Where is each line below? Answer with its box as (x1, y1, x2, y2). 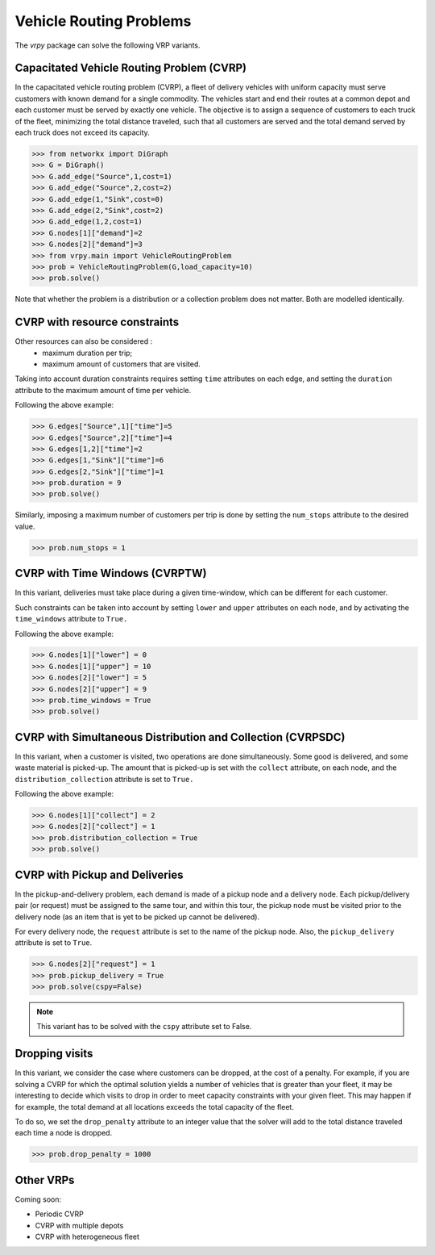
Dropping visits (14, 1047, 93, 1060)
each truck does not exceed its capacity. (14, 128, 151, 137)
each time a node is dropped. (14, 1128, 113, 1138)
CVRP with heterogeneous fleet (35, 1232, 140, 1241)
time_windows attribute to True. (14, 614, 128, 624)
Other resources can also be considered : (14, 337, 153, 346)
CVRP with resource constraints (14, 316, 180, 329)
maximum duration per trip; (42, 348, 133, 358)
